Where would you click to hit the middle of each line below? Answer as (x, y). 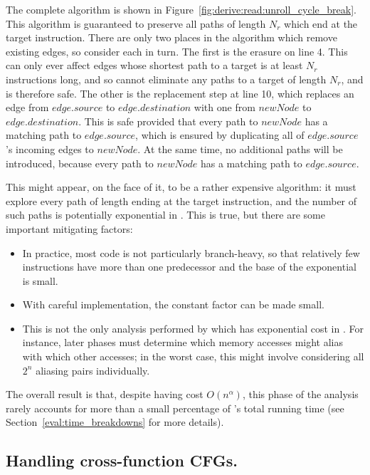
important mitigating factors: (69, 228)
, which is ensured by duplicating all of (220, 135)
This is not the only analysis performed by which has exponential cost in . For (193, 328)
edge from (27, 107)
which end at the (321, 23)
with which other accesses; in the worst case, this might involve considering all (193, 356)
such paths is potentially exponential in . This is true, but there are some (165, 215)
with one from (224, 107)
